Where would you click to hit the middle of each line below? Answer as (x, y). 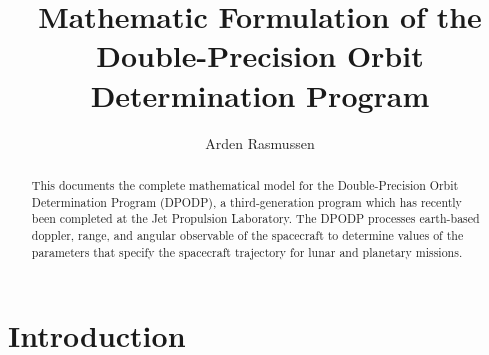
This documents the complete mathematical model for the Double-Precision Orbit (245, 184)
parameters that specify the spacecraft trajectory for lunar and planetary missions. (247, 251)
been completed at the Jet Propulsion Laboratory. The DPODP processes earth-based (255, 218)
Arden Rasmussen (260, 142)
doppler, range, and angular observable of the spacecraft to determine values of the (247, 234)
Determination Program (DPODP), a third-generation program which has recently (246, 201)
